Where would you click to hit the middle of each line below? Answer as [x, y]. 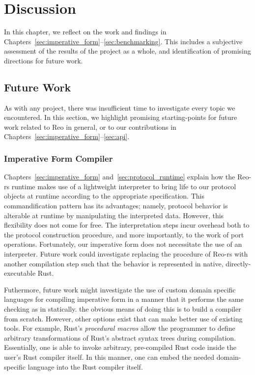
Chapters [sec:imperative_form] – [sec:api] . [67, 136]
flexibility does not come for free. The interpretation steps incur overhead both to [127, 225]
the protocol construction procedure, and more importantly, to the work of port [124, 234]
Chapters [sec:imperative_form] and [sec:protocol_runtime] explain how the [120, 177]
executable [20, 273]
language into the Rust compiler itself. [85, 366]
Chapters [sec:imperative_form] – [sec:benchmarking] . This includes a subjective [123, 41]
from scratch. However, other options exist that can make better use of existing [123, 318]
